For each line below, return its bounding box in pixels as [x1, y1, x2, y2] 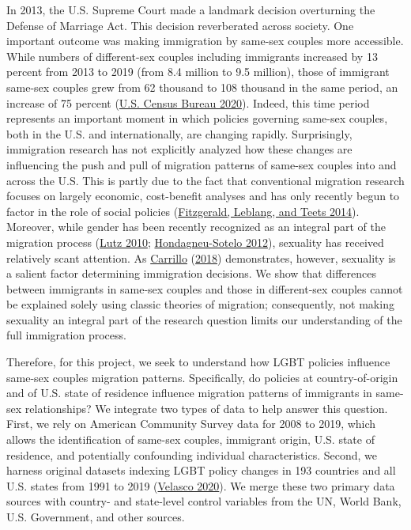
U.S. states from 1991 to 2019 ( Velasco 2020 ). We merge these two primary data [6, 477, 395, 494]
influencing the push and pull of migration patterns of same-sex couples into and [6, 156, 397, 172]
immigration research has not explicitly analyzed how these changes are [6, 141, 353, 157]
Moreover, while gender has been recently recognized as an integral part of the [6, 218, 386, 235]
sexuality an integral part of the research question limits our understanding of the [6, 311, 402, 327]
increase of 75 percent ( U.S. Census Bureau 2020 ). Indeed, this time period [6, 94, 370, 111]
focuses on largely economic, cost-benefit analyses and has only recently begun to [6, 187, 400, 204]
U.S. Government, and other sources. [6, 509, 185, 524]
